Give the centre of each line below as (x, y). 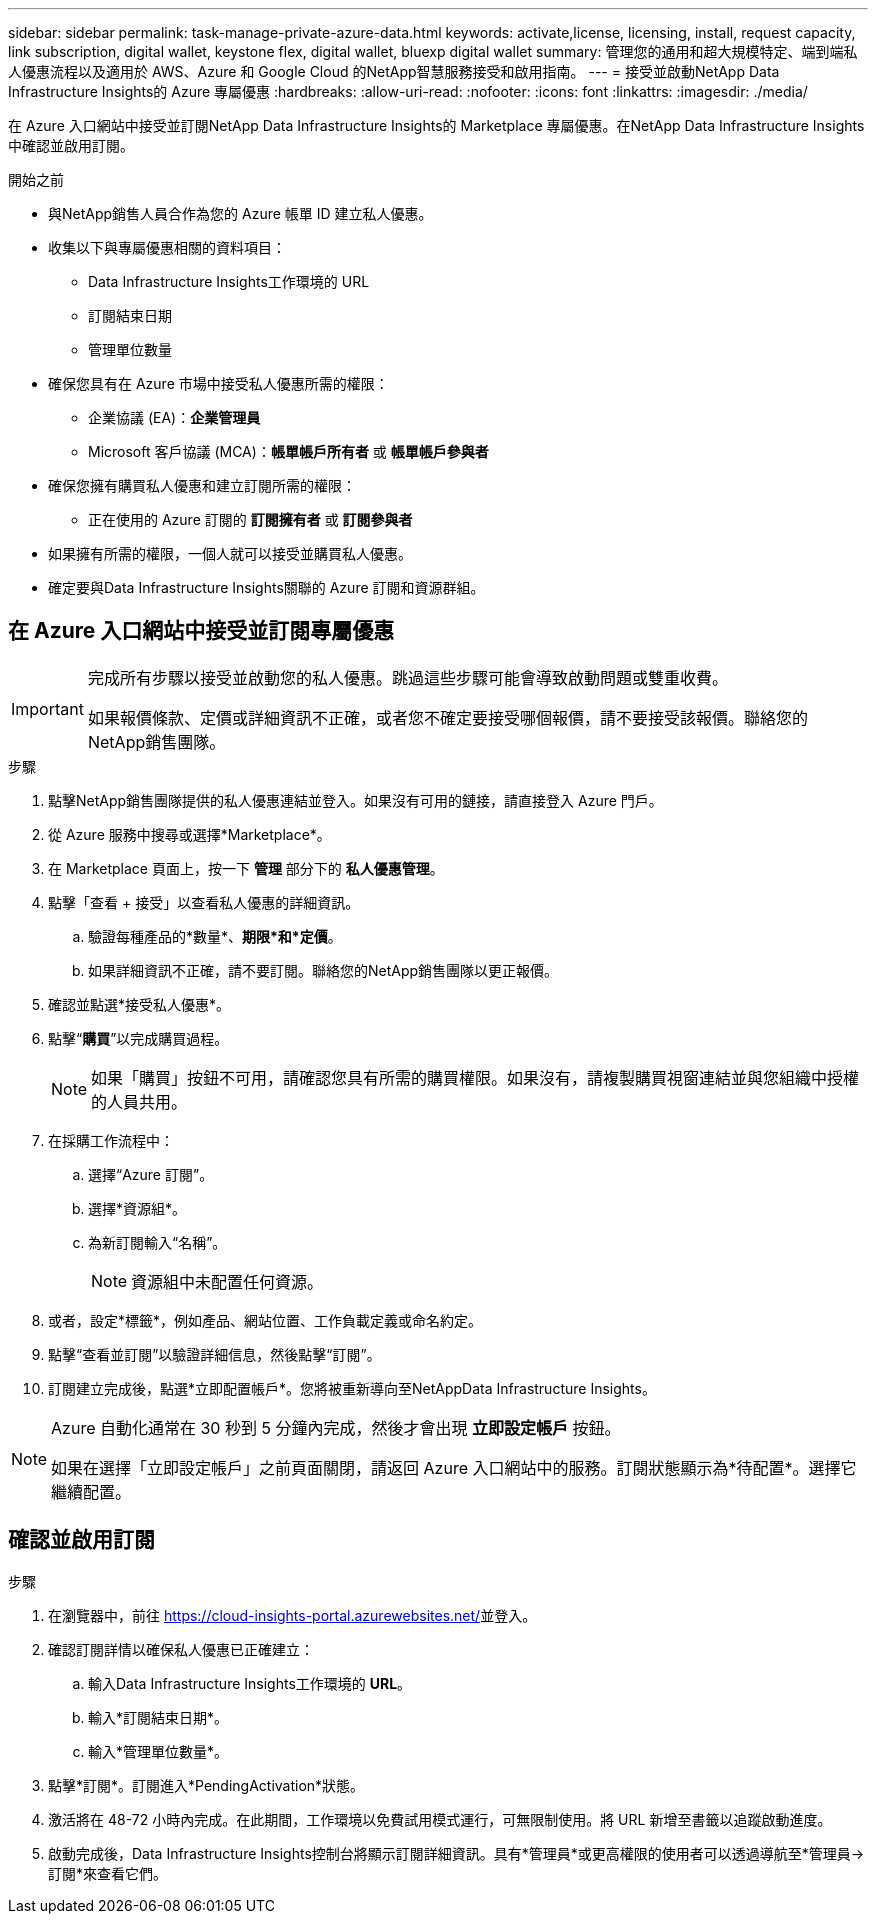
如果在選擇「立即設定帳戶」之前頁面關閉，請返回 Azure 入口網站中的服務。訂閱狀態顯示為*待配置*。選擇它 (454, 1467)
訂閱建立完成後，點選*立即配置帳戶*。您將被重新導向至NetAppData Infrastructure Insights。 (352, 1388)
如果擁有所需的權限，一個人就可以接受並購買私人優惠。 (230, 553)
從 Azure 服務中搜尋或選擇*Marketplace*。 (189, 834)
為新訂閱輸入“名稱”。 (157, 1242)
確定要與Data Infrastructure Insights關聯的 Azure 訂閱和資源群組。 (266, 587)
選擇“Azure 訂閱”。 (151, 1174)
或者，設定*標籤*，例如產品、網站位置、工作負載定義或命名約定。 (265, 1320)
